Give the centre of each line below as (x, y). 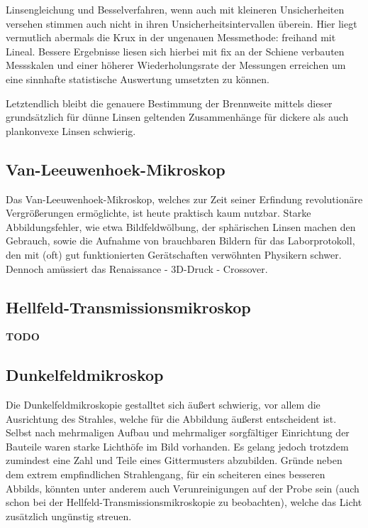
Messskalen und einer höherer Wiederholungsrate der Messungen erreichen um (176, 65)
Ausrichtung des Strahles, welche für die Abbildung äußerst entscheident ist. (171, 418)
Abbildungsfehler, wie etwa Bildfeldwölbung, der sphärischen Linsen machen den (181, 226)
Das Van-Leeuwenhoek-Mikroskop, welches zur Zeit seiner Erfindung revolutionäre (184, 199)
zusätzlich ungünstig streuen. (69, 516)
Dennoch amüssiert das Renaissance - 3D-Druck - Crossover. (137, 268)
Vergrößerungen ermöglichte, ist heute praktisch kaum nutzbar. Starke (158, 213)
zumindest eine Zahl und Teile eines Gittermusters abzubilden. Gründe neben (174, 460)
